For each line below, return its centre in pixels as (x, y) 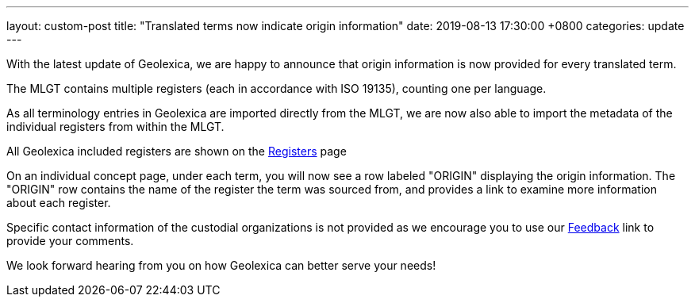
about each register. (59, 203)
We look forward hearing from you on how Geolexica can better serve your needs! (221, 265)
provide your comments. (70, 241)
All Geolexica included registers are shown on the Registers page (177, 151)
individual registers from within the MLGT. (115, 127)
